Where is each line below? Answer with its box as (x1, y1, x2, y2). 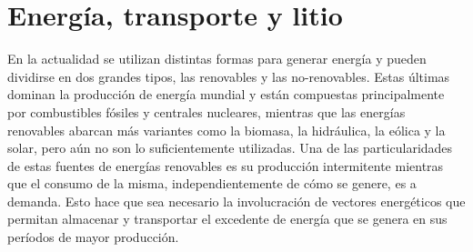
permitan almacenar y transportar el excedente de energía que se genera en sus (7, 209, 448, 228)
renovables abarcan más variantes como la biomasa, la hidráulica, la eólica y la (7, 120, 446, 139)
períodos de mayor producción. (7, 227, 179, 247)
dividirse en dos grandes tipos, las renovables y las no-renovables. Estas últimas (7, 66, 450, 86)
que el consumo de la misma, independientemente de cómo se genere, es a (7, 174, 417, 193)
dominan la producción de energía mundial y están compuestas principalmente (7, 85, 445, 104)
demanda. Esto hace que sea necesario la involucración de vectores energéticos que (7, 191, 466, 210)
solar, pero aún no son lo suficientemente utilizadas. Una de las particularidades (7, 138, 453, 157)
